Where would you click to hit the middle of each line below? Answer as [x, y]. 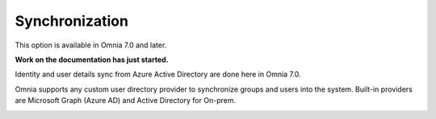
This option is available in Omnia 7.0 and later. [91, 45]
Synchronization [72, 21]
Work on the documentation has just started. [92, 59]
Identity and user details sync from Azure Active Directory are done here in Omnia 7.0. [158, 74]
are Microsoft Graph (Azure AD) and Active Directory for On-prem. [126, 101]
